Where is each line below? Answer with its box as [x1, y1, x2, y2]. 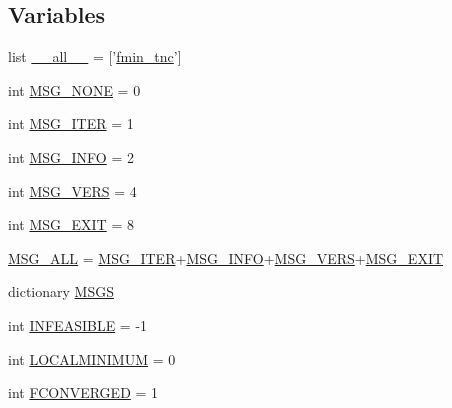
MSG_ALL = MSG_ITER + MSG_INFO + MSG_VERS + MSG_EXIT [8, 247, 444, 268]
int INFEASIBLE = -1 [8, 314, 148, 335]
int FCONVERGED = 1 [8, 382, 159, 403]
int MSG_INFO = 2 [8, 146, 134, 167]
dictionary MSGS [8, 281, 114, 302]
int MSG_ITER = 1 [8, 113, 134, 134]
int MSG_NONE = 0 [8, 79, 141, 100]
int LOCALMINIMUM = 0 [8, 348, 176, 369]
